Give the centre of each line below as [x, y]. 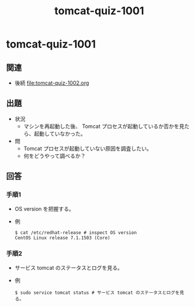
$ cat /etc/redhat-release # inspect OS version [76, 232]
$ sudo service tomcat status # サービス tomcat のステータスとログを [97, 292]
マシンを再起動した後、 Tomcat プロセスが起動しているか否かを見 [104, 126]
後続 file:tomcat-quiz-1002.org [52, 83]
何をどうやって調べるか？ [54, 156]
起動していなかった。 [60, 133]
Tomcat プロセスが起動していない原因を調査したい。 [88, 148]
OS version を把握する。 [44, 209]
